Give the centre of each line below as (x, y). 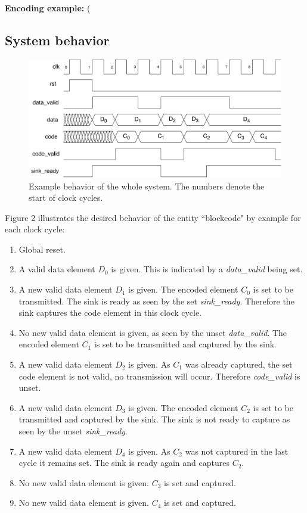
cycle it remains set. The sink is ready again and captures (124, 463)
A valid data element (57, 269)
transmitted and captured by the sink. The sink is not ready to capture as (154, 419)
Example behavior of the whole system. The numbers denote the (147, 186)
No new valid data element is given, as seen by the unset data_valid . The (153, 332)
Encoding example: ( (48, 8)
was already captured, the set (239, 364)
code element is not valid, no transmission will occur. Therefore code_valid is (159, 376)
